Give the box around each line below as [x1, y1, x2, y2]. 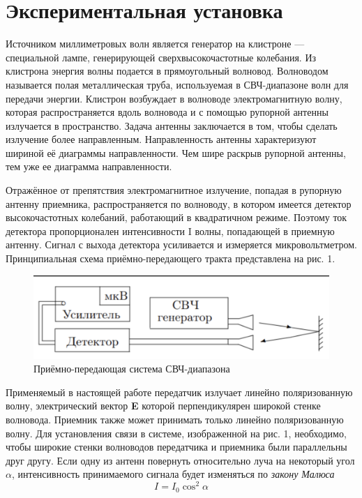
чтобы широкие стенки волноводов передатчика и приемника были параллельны [6, 439, 347, 454]
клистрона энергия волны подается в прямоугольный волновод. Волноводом [6, 63, 329, 78]
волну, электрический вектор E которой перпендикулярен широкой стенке [6, 398, 321, 413]
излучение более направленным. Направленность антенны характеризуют [6, 132, 317, 146]
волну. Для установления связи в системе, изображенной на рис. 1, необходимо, [6, 425, 347, 440]
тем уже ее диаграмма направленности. [6, 159, 172, 174]
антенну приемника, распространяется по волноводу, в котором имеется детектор [6, 196, 352, 211]
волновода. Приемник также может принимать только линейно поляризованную [6, 412, 344, 427]
